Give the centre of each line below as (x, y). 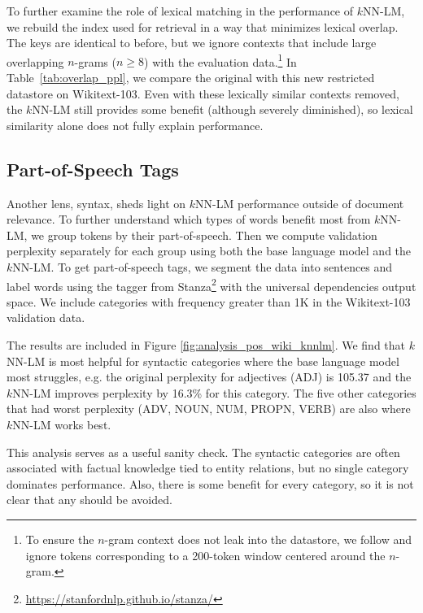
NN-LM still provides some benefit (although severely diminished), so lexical (222, 109)
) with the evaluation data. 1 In (220, 60)
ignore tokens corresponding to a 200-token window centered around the (205, 555)
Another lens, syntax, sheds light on (96, 203)
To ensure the (60, 539)
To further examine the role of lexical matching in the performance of (180, 11)
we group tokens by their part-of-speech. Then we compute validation (204, 235)
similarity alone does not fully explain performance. (135, 125)
